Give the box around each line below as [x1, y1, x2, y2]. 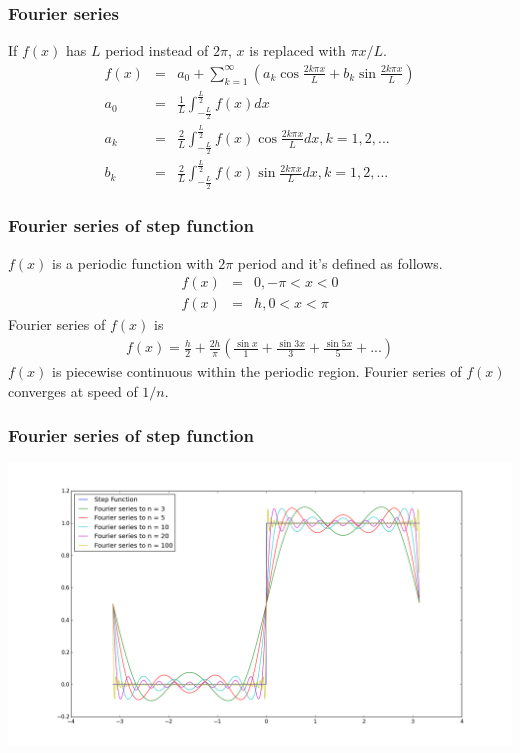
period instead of [105, 40, 209, 61]
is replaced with [249, 40, 346, 61]
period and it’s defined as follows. [237, 252, 443, 273]
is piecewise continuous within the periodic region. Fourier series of [52, 361, 462, 382]
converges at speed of [8, 380, 138, 401]
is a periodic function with [52, 252, 214, 273]
